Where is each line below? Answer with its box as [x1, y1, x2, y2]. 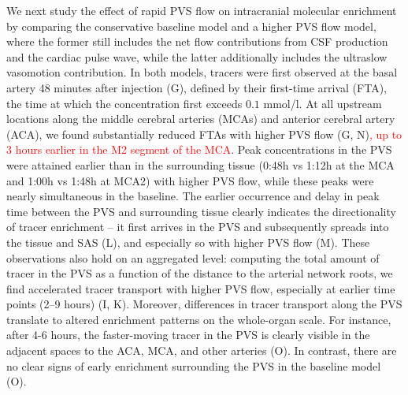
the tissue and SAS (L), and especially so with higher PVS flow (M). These [6, 233, 370, 250]
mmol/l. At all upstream [263, 95, 382, 111]
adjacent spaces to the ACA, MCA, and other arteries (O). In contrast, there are [6, 342, 397, 359]
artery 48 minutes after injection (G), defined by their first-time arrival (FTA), [6, 79, 387, 95]
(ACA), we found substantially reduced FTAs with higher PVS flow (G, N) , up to [6, 125, 402, 142]
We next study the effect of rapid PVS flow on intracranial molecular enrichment [6, 2, 397, 18]
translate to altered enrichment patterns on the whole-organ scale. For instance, [6, 311, 391, 327]
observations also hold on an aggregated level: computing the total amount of [6, 249, 380, 266]
